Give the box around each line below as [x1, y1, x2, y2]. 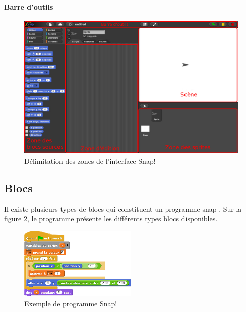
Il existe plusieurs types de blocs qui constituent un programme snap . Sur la [4, 203, 242, 214]
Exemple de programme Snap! [24, 298, 117, 308]
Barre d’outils [4, 1, 53, 12]
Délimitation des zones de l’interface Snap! [24, 155, 156, 166]
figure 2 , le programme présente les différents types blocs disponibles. [4, 213, 218, 224]
